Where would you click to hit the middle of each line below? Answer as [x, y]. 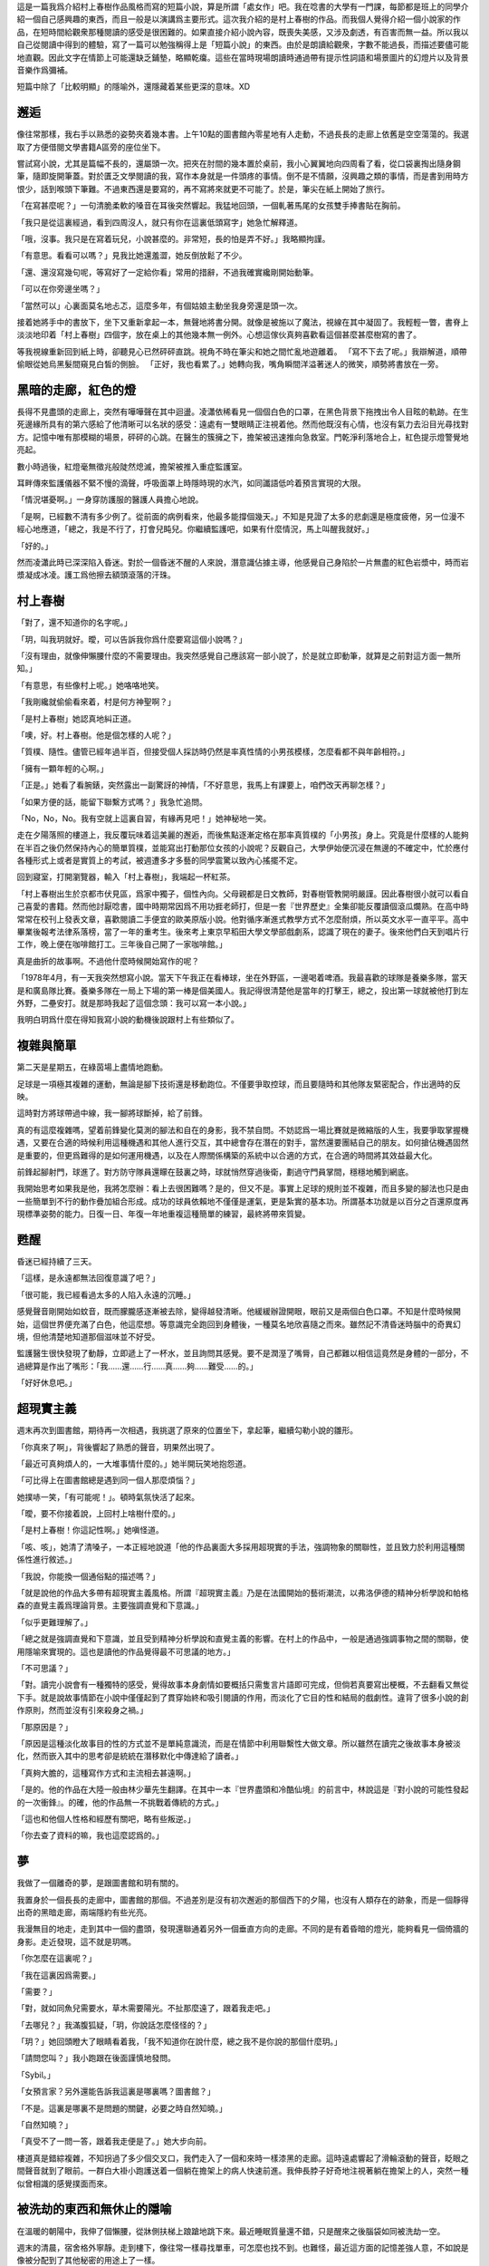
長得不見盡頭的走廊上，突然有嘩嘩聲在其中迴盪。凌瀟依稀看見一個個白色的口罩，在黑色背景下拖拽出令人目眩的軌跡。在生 [243, 412]
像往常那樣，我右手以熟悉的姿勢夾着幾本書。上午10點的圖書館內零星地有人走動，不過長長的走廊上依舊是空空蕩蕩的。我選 [243, 134]
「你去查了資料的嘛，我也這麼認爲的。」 [90, 1835]
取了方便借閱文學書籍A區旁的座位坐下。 [91, 147]
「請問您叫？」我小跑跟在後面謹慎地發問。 [96, 2058]
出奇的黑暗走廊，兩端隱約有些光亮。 [84, 1912]
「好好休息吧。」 [47, 1383]
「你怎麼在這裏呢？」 [57, 1959]
